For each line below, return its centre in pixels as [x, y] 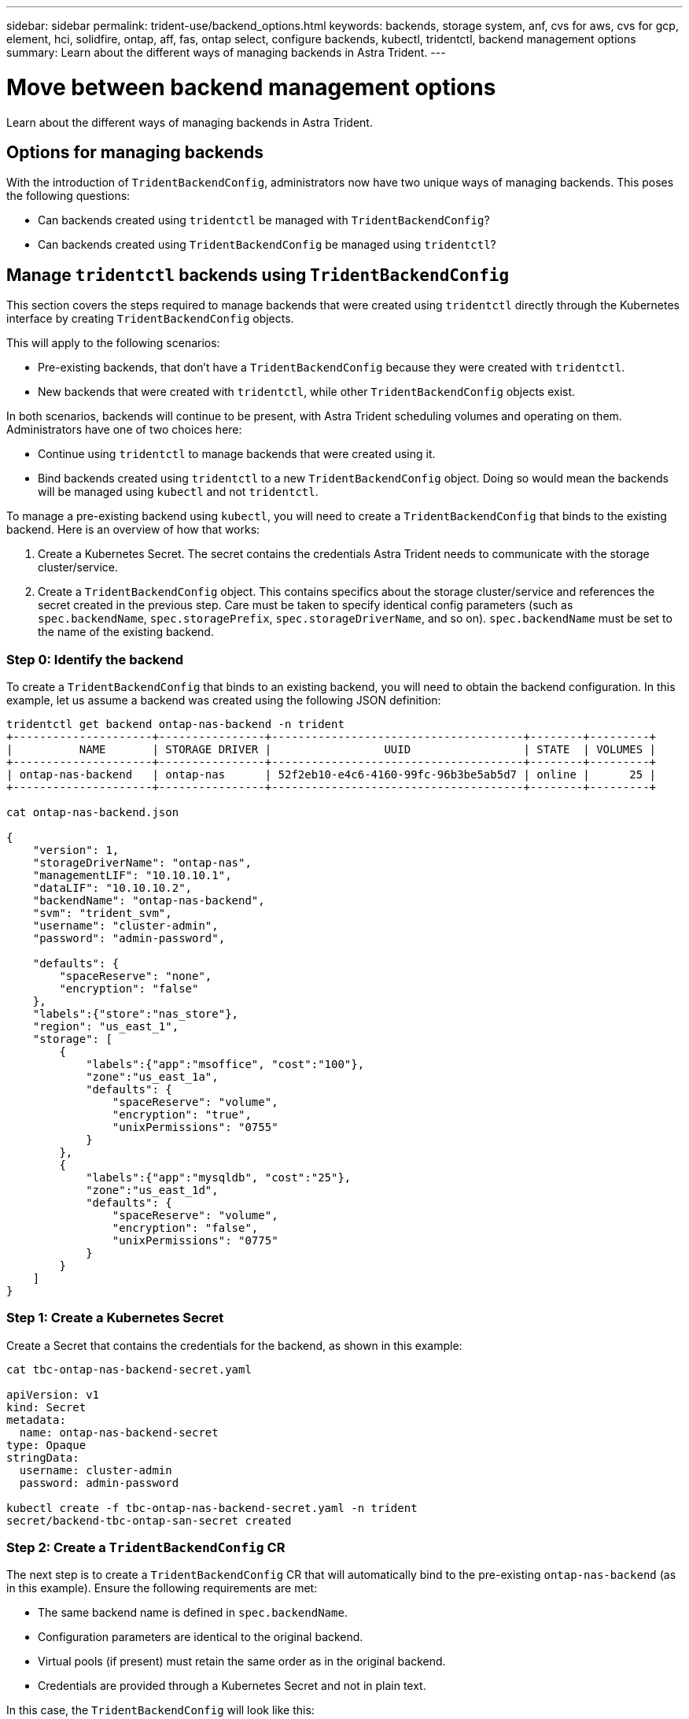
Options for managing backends [135, 152]
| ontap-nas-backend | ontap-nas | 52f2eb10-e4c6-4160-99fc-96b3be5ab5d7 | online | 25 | [332, 774]
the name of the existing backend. [126, 632]
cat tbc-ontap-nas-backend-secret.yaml [129, 1369]
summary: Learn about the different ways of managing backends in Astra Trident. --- [226, 52]
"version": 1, [76, 850]
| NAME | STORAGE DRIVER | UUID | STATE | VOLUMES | [332, 749]
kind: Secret [46, 1407]
